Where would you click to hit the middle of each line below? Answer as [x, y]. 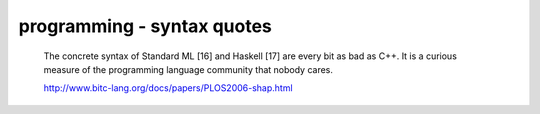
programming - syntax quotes [145, 26]
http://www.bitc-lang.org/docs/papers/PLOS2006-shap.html [168, 88]
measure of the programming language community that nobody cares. [188, 69]
